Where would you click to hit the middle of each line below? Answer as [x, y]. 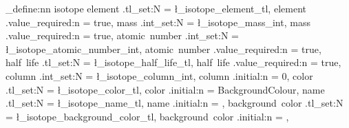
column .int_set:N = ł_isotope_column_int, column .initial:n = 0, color [159, 75]
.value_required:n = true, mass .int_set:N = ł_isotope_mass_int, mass [158, 22]
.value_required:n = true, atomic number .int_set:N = [122, 35]
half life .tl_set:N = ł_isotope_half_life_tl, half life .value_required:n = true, [173, 62]
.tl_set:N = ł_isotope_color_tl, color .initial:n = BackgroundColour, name [165, 89]
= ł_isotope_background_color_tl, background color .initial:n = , [147, 116]
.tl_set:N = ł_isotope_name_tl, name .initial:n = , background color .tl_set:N [174, 103]
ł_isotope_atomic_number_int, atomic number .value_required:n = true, [163, 49]
